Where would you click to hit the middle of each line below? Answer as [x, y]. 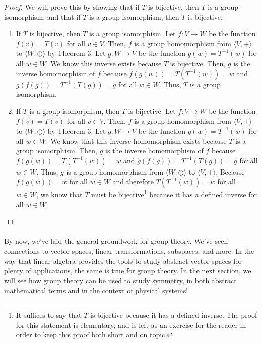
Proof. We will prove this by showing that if [72, 7]
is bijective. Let [152, 111]
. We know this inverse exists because [104, 63]
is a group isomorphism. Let [132, 34]
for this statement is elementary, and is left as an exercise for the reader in [131, 325]
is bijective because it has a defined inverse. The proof [174, 315]
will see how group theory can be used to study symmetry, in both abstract [120, 280]
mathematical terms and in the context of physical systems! [96, 290]
